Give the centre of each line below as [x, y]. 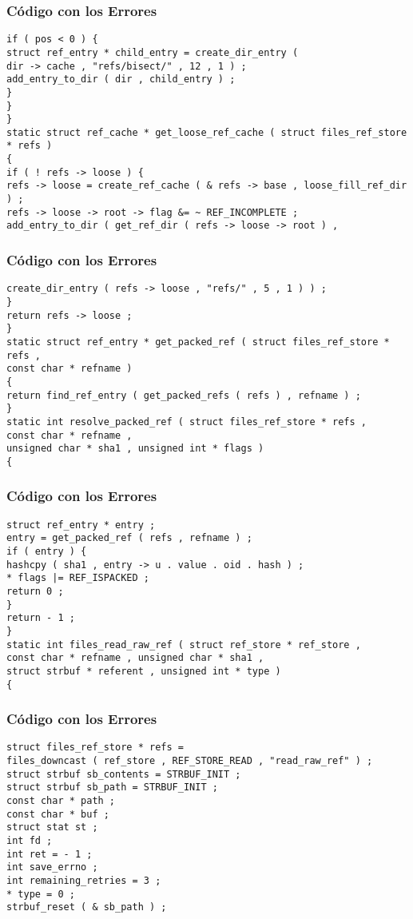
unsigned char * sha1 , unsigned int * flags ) [135, 449]
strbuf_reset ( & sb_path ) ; [87, 907]
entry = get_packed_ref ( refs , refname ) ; [129, 538]
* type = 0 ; [41, 894]
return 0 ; [35, 591]
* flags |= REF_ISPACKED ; [78, 578]
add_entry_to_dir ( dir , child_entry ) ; [121, 80]
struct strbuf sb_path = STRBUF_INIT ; [112, 788]
